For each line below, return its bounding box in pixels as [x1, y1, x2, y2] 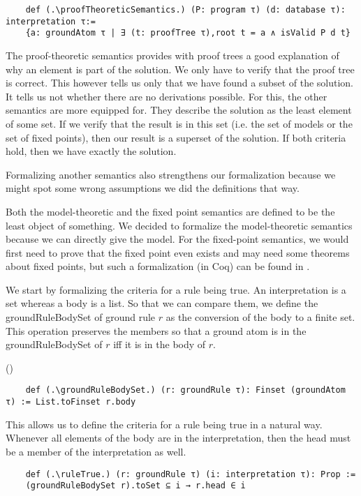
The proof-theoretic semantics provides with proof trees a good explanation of [6, 47, 339, 62]
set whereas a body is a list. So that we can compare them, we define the [6, 296, 318, 310]
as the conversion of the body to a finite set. [165, 310, 355, 324]
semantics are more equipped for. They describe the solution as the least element [6, 103, 352, 117]
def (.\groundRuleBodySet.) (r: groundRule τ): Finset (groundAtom [25, 385, 346, 396]
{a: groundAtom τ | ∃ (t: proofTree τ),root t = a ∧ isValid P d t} [25, 28, 351, 38]
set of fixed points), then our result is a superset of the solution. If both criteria [6, 130, 346, 144]
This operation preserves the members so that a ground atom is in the [6, 323, 307, 338]
